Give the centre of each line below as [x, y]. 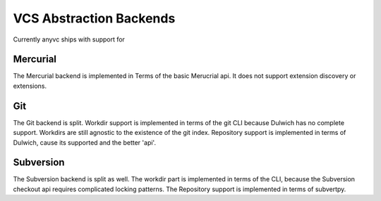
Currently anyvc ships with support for [69, 39]
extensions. [30, 86]
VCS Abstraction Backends [94, 18]
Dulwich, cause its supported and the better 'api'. [85, 142]
